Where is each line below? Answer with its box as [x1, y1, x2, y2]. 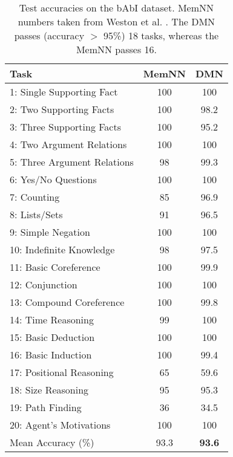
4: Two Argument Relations [10, 137, 127, 151]
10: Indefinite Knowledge [10, 242, 115, 256]
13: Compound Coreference [10, 295, 125, 309]
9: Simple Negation [10, 225, 90, 239]
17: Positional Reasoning [10, 365, 114, 379]
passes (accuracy [14, 28, 85, 42]
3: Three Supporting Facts [10, 120, 121, 134]
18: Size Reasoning [10, 383, 89, 397]
